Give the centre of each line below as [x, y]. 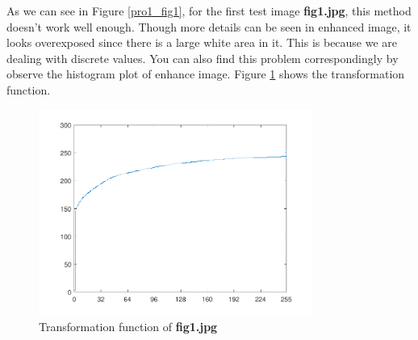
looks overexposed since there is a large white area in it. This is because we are [202, 42]
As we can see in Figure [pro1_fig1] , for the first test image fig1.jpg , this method [209, 10]
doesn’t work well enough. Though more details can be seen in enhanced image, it [209, 26]
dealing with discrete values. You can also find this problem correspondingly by [203, 58]
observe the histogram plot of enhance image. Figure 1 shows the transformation [206, 74]
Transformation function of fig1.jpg [128, 326]
